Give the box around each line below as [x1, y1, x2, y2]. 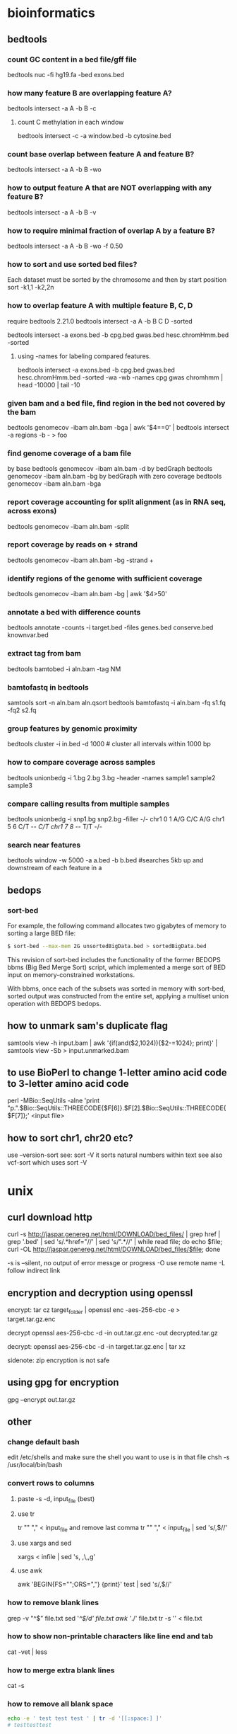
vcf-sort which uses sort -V [7, 1158, 87, 1167]
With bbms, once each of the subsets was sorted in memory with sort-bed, [7, 984, 226, 993]
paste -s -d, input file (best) [17, 1494, 95, 1505]
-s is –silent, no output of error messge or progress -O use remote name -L [7, 1259, 226, 1267]
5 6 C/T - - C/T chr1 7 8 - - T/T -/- [7, 822, 102, 831]
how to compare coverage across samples [7, 758, 156, 768]
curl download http [7, 1211, 93, 1223]
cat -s [7, 1682, 25, 1690]
